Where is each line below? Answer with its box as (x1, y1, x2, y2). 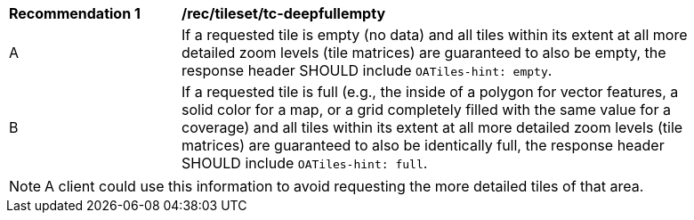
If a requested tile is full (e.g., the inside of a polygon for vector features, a (182, 83, 679, 101)
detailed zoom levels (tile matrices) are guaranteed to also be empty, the (182, 44, 666, 61)
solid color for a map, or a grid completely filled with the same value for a (182, 101, 671, 118)
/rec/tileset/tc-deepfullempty (182, 4, 386, 22)
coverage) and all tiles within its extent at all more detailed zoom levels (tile (182, 118, 683, 136)
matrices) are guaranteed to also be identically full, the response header (182, 136, 665, 154)
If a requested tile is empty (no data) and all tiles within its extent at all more (182, 26, 688, 44)
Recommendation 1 (9, 4, 141, 22)
